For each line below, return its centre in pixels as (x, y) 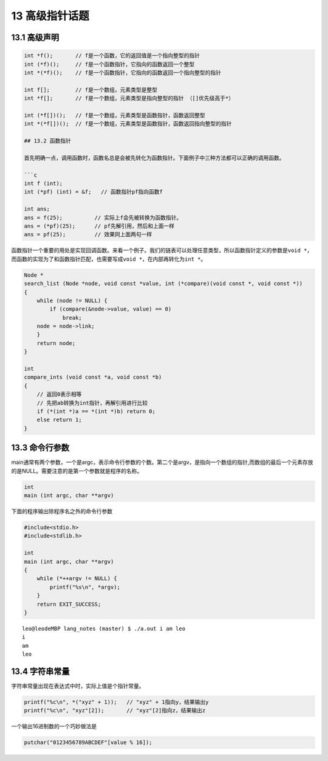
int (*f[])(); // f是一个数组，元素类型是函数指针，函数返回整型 (115, 115)
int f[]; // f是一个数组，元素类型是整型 (91, 89)
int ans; (37, 209)
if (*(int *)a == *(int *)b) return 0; (96, 411)
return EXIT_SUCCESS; (69, 604)
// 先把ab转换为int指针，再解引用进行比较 (92, 403)
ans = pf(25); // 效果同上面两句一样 (88, 235)
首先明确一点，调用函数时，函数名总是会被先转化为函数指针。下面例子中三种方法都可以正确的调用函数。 (154, 158)
